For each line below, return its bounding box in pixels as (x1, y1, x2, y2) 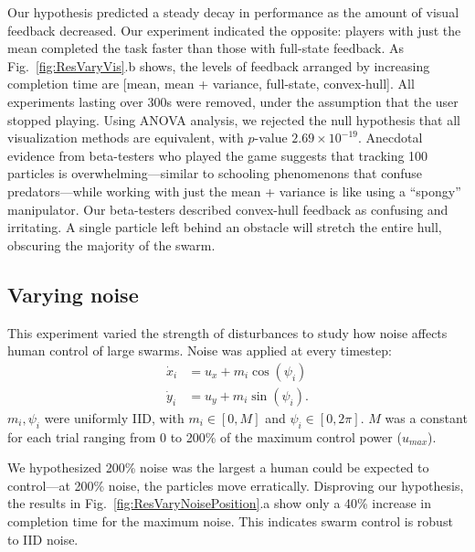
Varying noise (7, 280, 139, 308)
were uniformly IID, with (44, 408, 185, 427)
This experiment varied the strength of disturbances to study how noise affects (7, 323, 448, 342)
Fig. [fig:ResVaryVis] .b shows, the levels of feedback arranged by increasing (7, 56, 430, 75)
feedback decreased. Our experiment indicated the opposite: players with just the (7, 20, 461, 39)
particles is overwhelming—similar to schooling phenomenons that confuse (7, 164, 423, 183)
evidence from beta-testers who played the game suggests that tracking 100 (7, 145, 428, 165)
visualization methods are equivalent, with (7, 128, 244, 147)
